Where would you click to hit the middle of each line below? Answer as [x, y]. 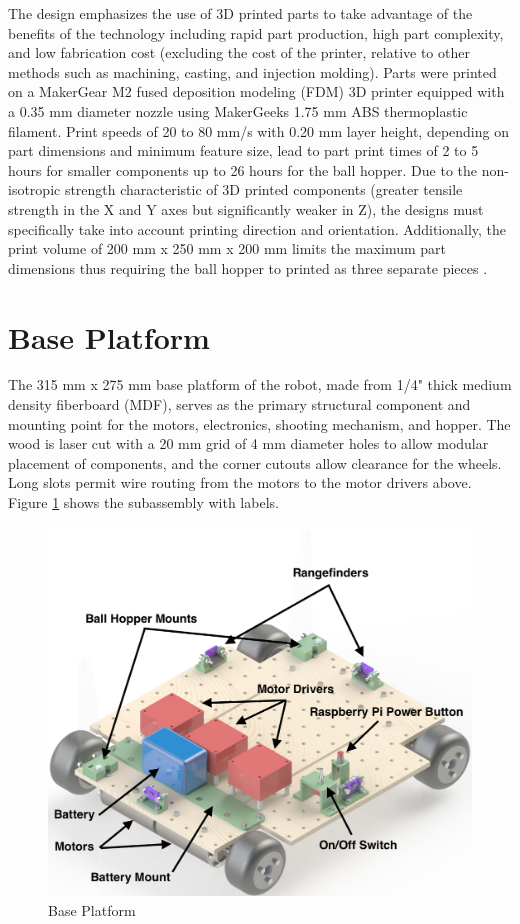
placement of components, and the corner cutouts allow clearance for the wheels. [255, 462]
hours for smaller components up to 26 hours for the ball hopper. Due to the [242, 169]
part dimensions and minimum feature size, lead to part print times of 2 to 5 [243, 150]
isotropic [34, 189]
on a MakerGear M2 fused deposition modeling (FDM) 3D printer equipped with [256, 91]
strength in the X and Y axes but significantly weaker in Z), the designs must [246, 208]
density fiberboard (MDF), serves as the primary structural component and [239, 404]
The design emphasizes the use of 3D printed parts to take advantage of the [240, 13]
